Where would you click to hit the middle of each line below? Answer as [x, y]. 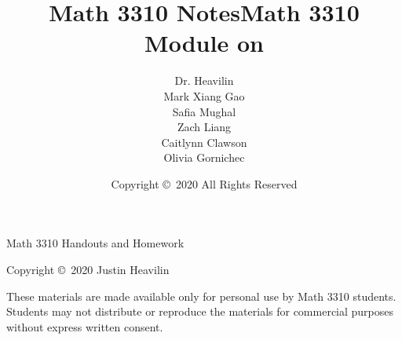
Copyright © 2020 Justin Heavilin [88, 270]
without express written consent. [85, 326]
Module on [204, 43]
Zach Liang [204, 127]
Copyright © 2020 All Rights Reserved [204, 183]
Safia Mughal [204, 111]
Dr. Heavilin [204, 80]
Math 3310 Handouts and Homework [95, 243]
